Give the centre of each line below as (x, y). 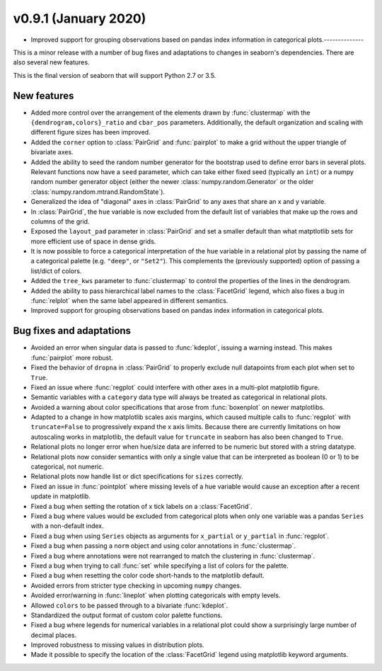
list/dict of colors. (56, 271)
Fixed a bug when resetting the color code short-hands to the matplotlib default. (147, 575)
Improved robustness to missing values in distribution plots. (117, 645)
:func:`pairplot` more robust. (72, 357)
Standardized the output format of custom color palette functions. (127, 615)
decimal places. (54, 635)
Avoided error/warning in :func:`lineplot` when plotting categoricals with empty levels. (156, 595)
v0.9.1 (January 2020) (80, 18)
